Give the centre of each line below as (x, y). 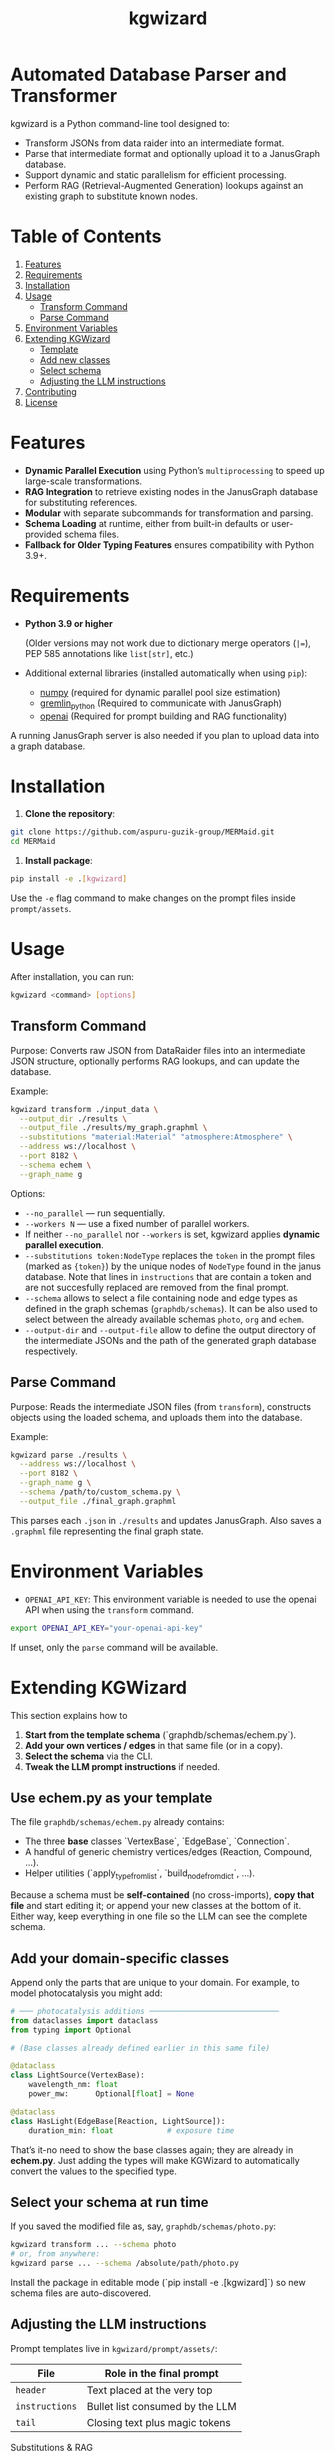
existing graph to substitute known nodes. (111, 196)
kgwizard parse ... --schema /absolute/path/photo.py (125, 2263)
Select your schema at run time (109, 2202)
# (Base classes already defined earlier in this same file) (140, 2048)
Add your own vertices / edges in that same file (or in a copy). (153, 1745)
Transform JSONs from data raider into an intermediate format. (154, 143)
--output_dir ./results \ (73, 1118)
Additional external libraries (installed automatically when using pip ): (166, 673)
